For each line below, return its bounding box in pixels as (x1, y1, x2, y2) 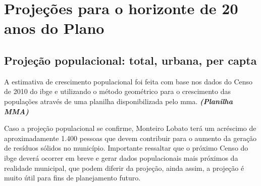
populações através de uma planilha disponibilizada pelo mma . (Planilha (4, 96, 233, 106)
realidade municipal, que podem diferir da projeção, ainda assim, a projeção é (4, 162, 244, 173)
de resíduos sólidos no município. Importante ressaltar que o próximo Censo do (4, 143, 248, 153)
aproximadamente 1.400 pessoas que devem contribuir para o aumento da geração (4, 132, 257, 143)
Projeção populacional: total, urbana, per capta (4, 52, 257, 68)
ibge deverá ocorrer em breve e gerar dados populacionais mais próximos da (4, 152, 238, 163)
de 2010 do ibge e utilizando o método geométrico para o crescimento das (4, 86, 231, 97)
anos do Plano (4, 18, 105, 38)
